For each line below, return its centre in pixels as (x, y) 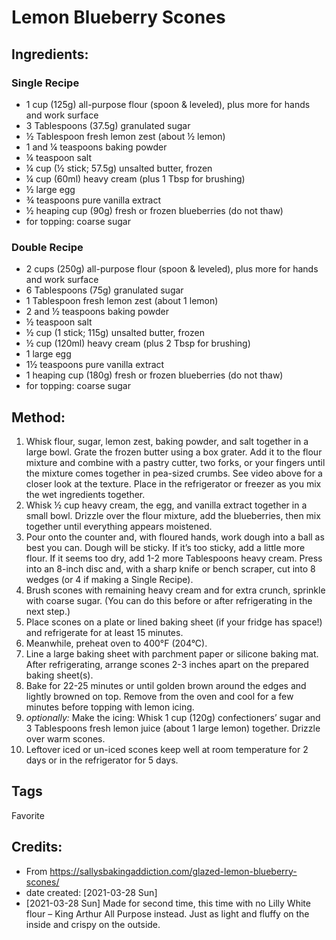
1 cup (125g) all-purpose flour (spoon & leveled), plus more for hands (168, 104)
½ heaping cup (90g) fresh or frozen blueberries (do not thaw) (154, 210)
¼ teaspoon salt (58, 157)
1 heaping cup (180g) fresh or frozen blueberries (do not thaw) (154, 375)
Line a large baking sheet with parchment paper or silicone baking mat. (172, 653)
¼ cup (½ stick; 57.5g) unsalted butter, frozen (119, 168)
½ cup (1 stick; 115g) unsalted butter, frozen (115, 333)
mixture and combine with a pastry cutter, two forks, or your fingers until (175, 462)
